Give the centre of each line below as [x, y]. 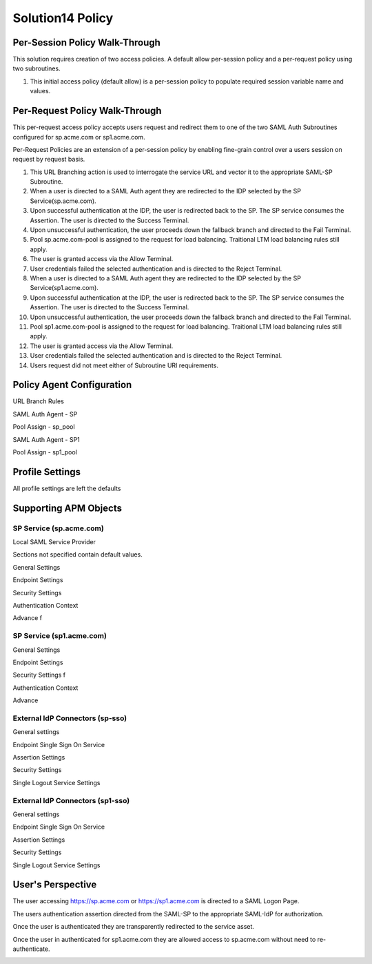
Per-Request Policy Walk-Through [87, 111]
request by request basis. [49, 160]
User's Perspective [55, 885]
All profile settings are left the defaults [67, 488]
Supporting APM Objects [67, 508]
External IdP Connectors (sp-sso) [70, 718]
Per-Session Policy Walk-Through [87, 42]
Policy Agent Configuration [72, 385]
